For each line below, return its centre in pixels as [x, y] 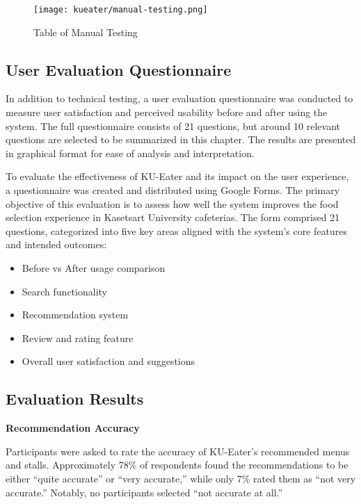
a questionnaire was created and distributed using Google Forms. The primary [173, 190]
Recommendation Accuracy [73, 428]
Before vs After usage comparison [94, 267]
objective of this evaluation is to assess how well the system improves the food [172, 203]
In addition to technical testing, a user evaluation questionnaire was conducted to [179, 98]
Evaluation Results [75, 399]
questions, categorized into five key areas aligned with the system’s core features [177, 230]
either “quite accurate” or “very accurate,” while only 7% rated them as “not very [181, 478]
